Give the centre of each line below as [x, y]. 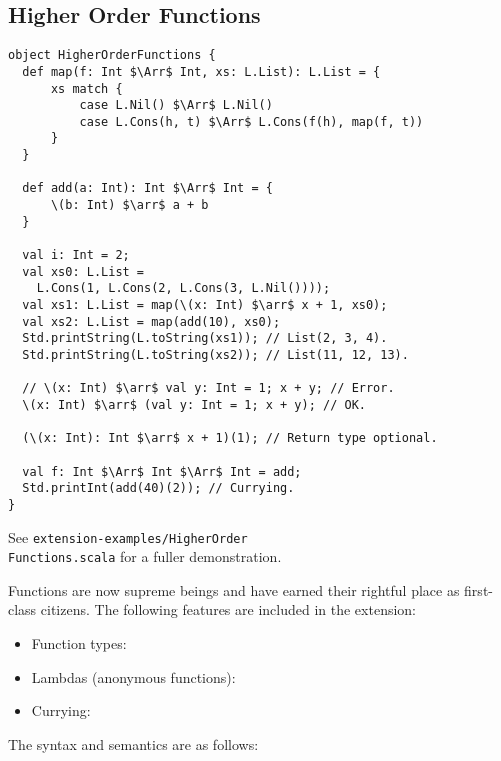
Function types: [79, 643]
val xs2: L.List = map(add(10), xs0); [151, 321]
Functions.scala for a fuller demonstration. [145, 556]
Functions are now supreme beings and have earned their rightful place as [234, 589]
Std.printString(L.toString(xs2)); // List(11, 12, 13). [215, 355]
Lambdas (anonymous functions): [133, 676]
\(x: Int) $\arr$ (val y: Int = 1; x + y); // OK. [194, 404]
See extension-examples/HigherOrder [128, 536]
